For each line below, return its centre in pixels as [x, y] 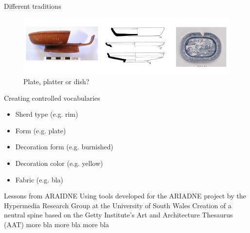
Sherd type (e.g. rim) [47, 114]
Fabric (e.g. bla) [39, 179]
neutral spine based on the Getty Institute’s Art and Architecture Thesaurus [118, 215]
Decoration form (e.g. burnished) [64, 147]
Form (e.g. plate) [41, 130]
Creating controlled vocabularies [52, 98]
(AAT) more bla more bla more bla [56, 224]
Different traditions [33, 6]
